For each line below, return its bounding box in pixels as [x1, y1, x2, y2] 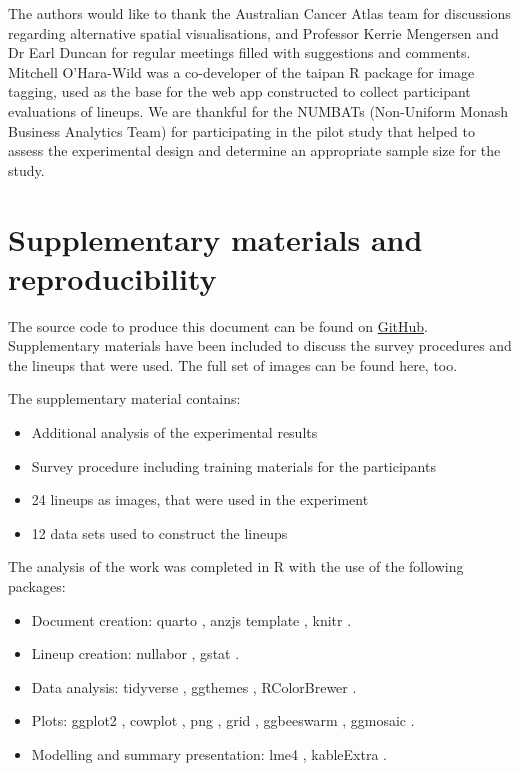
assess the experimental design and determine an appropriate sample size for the [8, 140, 501, 161]
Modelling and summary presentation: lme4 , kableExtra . [31, 743, 387, 764]
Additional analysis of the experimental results [31, 422, 318, 443]
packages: [8, 576, 66, 596]
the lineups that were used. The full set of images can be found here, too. [8, 354, 458, 375]
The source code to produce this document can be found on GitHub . [8, 315, 428, 336]
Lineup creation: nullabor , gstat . [31, 643, 240, 664]
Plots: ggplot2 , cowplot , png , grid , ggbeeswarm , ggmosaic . [31, 710, 415, 731]
